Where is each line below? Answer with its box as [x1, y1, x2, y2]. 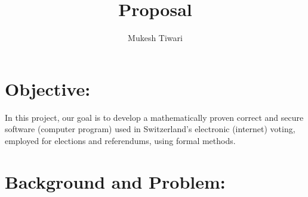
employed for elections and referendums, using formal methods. [5, 134, 236, 146]
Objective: [5, 76, 91, 101]
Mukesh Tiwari [128, 32, 183, 44]
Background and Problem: [5, 169, 226, 193]
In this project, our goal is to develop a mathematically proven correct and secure [5, 111, 304, 123]
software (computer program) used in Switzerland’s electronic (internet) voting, [5, 123, 295, 135]
